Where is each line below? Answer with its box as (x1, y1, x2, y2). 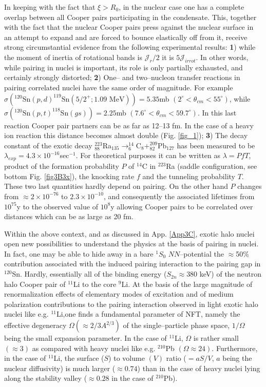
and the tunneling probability (142, 170, 235, 181)
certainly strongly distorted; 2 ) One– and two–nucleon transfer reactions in (4, 72, 240, 83)
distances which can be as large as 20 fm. (4, 211, 134, 222)
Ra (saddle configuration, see (166, 161, 257, 171)
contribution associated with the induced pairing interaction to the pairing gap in (4, 258, 261, 269)
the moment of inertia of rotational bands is (4, 51, 142, 62)
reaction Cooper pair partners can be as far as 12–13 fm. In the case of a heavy (4, 120, 254, 130)
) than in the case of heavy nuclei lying (137, 362, 260, 373)
